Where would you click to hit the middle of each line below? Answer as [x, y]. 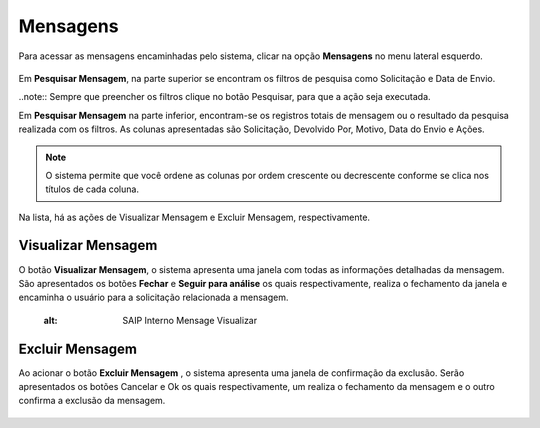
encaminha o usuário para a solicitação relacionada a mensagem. [153, 297]
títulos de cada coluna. [92, 189]
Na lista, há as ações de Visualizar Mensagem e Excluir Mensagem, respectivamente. [194, 217]
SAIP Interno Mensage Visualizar [190, 320]
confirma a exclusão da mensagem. [92, 401]
